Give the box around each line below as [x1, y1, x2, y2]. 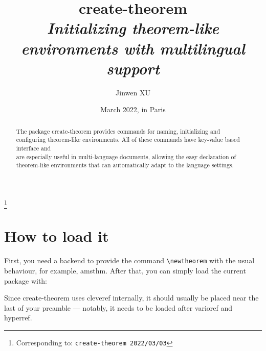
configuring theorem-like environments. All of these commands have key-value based [16, 135, 240, 144]
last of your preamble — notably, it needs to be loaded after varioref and [4, 302, 233, 313]
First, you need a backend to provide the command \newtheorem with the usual [4, 255, 255, 266]
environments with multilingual [21, 37, 245, 59]
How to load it [4, 225, 109, 246]
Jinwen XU [116, 87, 150, 97]
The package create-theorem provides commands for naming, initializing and [16, 127, 220, 135]
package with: [4, 275, 47, 286]
